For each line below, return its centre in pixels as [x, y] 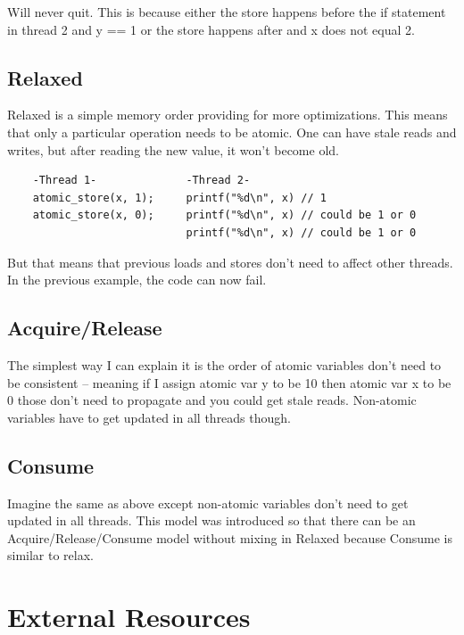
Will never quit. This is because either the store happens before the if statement [227, 12]
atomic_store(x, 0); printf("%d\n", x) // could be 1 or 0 [224, 215]
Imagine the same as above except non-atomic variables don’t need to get [208, 503]
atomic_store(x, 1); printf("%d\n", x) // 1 [179, 198]
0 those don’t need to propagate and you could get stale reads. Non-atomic [212, 400]
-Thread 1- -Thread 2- [141, 181]
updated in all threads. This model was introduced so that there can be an [211, 520]
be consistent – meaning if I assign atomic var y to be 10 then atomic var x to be [229, 382]
